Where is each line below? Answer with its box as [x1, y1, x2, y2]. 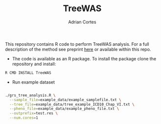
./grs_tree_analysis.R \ [5, 93, 56, 98]
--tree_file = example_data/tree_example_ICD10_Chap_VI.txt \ [9, 102, 135, 107]
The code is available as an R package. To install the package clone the [12, 55, 157, 61]
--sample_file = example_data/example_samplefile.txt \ [9, 97, 121, 102]
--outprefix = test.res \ [9, 111, 58, 116]
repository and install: [12, 61, 56, 67]
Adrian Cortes [68, 19, 96, 25]
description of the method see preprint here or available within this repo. [5, 46, 151, 52]
